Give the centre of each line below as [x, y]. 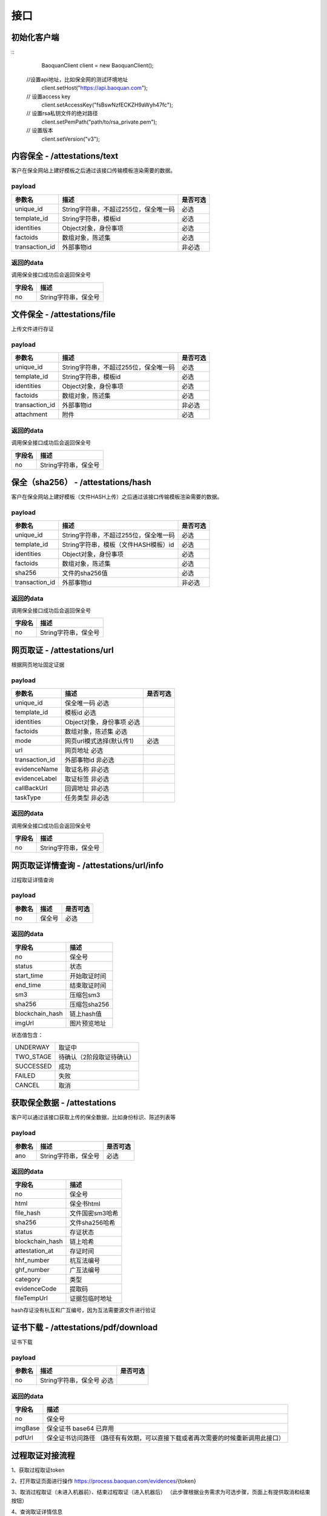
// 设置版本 [40, 130]
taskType [28, 797]
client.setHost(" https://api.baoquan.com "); [95, 88]
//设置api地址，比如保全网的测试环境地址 [77, 79]
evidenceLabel [36, 779]
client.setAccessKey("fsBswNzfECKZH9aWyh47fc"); [107, 105]
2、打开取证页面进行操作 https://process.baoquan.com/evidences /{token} [104, 1481]
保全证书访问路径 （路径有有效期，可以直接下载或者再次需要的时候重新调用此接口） [165, 1438]
